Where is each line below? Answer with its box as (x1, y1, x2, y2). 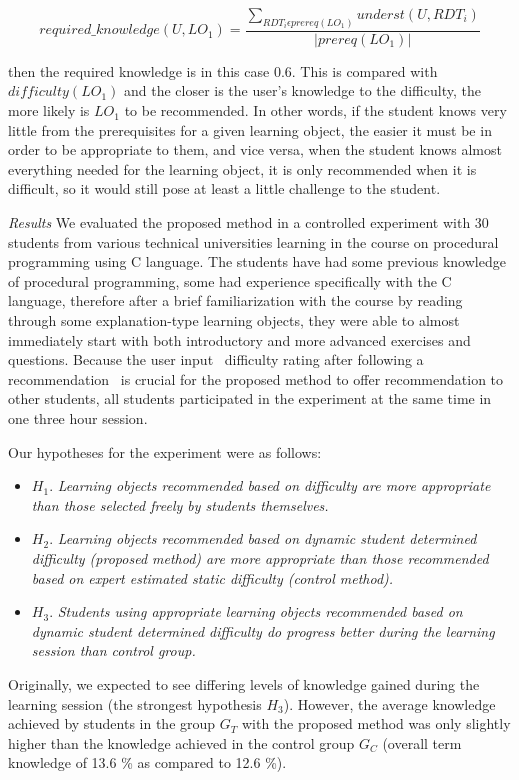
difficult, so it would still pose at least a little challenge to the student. (8, 178, 441, 199)
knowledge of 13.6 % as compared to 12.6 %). (8, 752, 287, 773)
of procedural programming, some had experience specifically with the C (8, 270, 452, 291)
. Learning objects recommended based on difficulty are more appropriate (49, 475, 491, 496)
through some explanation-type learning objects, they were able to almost (8, 310, 460, 331)
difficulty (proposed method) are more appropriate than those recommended (31, 547, 489, 568)
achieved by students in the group (8, 713, 216, 734)
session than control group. (31, 640, 196, 661)
